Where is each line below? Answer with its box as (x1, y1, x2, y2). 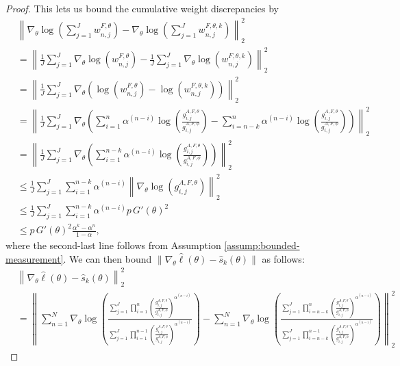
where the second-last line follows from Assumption (5, 238, 221, 252)
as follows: (262, 251, 305, 265)
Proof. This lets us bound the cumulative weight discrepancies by (5, 1, 279, 15)
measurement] (5, 251, 64, 265)
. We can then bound (63, 251, 152, 265)
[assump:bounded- (224, 238, 300, 252)
